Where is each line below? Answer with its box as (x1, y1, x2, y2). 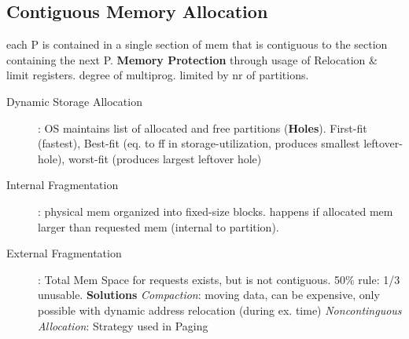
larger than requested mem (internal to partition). (38, 218, 279, 235)
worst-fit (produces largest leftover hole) (68, 150, 262, 166)
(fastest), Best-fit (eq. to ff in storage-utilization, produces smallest (38, 135, 360, 151)
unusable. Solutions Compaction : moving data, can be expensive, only (38, 286, 380, 303)
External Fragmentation (6, 245, 122, 261)
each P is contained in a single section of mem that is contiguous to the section (6, 36, 388, 53)
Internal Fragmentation (6, 177, 119, 193)
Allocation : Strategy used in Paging (38, 317, 208, 334)
